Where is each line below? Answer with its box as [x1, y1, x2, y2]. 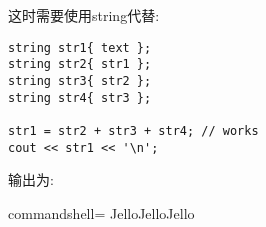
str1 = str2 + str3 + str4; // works [8, 123, 259, 138]
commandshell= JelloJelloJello [8, 202, 195, 223]
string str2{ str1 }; [8, 57, 152, 72]
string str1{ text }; [8, 40, 152, 55]
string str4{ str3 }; [8, 90, 152, 105]
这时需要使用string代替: [8, 5, 160, 25]
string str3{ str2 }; [8, 73, 152, 88]
